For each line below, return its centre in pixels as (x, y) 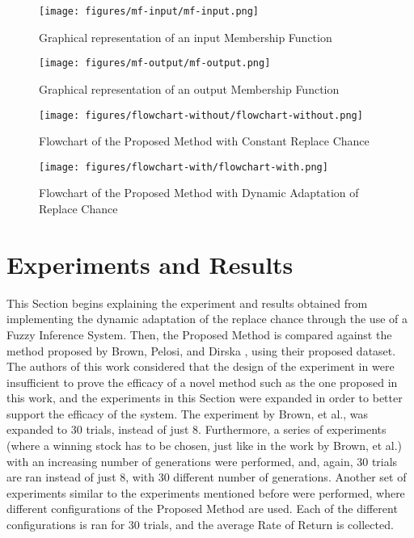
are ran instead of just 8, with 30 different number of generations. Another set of (207, 477)
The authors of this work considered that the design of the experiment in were (201, 366)
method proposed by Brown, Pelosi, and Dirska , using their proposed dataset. (201, 350)
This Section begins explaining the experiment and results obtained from (187, 303)
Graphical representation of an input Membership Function (186, 37)
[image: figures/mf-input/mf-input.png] (149, 11)
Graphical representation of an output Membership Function (189, 88)
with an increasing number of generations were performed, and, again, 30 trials (202, 461)
